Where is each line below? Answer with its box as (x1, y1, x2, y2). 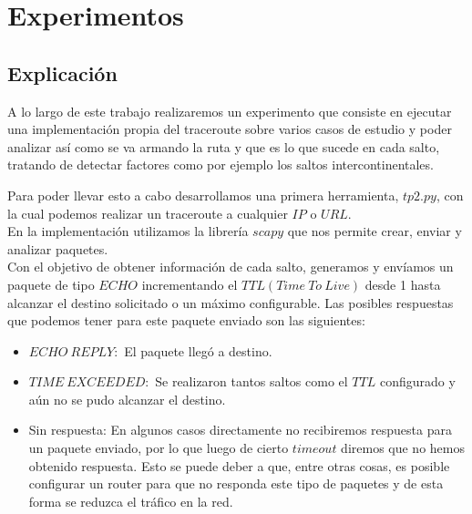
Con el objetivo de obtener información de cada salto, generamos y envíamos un (7, 257, 454, 276)
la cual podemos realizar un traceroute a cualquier (7, 203, 288, 222)
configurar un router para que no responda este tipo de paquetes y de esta (28, 474, 444, 493)
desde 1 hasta (364, 274, 441, 293)
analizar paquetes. (7, 239, 108, 258)
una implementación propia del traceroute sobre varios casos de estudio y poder (7, 119, 452, 139)
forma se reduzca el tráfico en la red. (28, 491, 233, 510)
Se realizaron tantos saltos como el (155, 372, 348, 391)
